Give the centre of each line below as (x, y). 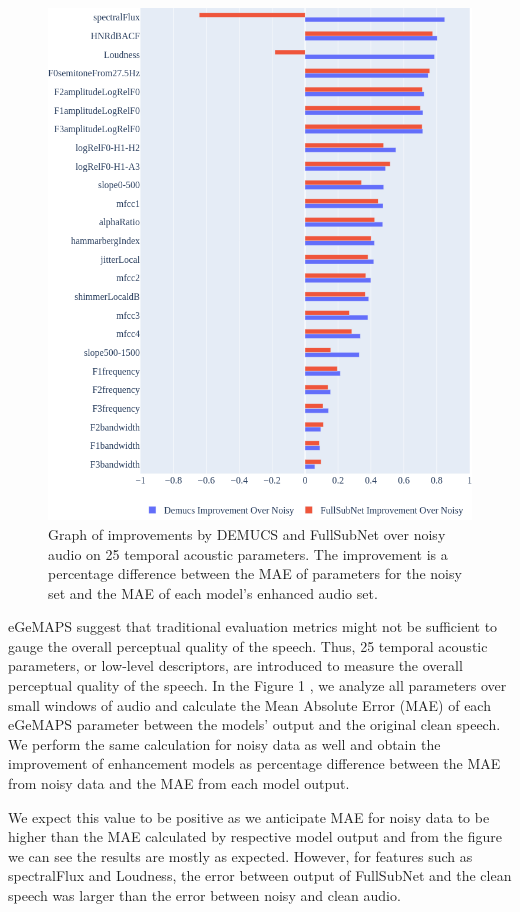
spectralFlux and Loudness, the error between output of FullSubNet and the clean (260, 875)
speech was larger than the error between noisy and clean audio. (204, 895)
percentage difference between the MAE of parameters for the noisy (255, 573)
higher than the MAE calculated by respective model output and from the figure (255, 836)
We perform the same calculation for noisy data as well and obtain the (224, 743)
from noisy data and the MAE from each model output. (179, 783)
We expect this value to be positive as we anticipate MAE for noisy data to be (249, 816)
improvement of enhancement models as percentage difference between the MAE (254, 763)
